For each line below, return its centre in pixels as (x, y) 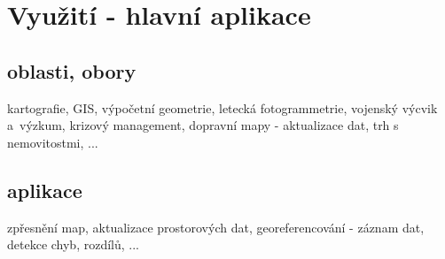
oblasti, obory (72, 70)
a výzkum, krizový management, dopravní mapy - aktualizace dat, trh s (203, 125)
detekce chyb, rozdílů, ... (73, 244)
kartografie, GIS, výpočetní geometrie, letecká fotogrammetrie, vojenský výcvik (222, 107)
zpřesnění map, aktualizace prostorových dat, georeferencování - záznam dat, (216, 227)
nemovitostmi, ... (53, 142)
